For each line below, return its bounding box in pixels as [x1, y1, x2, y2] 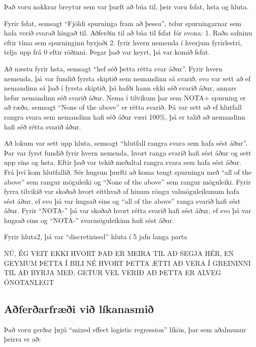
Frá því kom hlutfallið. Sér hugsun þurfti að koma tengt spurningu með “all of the [4, 166, 252, 177]
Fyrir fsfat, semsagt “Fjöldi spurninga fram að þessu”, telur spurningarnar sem [4, 18, 242, 28]
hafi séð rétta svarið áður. [4, 121, 81, 131]
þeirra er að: [4, 334, 41, 344]
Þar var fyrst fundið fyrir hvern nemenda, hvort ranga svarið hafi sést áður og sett [4, 147, 252, 158]
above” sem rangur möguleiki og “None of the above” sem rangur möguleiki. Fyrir [4, 176, 251, 187]
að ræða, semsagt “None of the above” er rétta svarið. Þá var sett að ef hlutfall [4, 102, 242, 112]
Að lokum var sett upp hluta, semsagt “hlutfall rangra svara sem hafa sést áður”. [4, 138, 248, 148]
